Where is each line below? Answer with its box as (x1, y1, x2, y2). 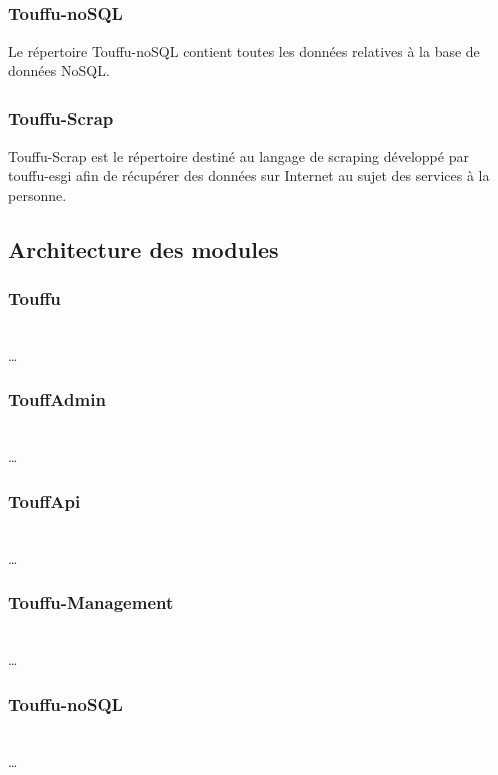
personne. (8, 184, 67, 205)
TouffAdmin (8, 387, 106, 412)
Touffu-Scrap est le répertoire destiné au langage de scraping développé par (8, 145, 469, 166)
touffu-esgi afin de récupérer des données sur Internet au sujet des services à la (8, 165, 490, 186)
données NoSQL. (8, 60, 110, 81)
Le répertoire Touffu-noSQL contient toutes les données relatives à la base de (8, 40, 480, 61)
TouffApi (8, 488, 81, 513)
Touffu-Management (8, 590, 174, 615)
